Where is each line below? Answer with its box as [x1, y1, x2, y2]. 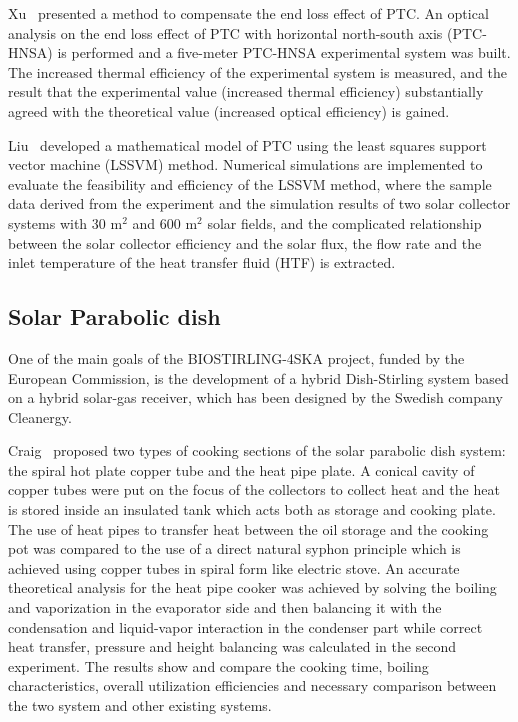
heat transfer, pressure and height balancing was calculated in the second [8, 636, 457, 657]
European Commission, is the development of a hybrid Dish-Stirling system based [8, 367, 509, 388]
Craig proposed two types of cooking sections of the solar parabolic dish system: [8, 440, 506, 461]
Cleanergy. [8, 406, 72, 427]
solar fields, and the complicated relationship [207, 212, 482, 233]
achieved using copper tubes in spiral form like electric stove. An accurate [8, 557, 460, 578]
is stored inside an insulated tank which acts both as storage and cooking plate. [8, 499, 496, 520]
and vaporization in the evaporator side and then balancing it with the [8, 597, 442, 618]
